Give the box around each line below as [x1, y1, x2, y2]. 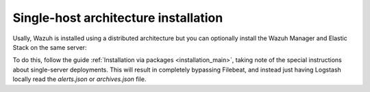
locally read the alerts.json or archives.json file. [12, 75, 147, 83]
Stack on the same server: [12, 43, 87, 51]
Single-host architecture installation [12, 10, 223, 25]
